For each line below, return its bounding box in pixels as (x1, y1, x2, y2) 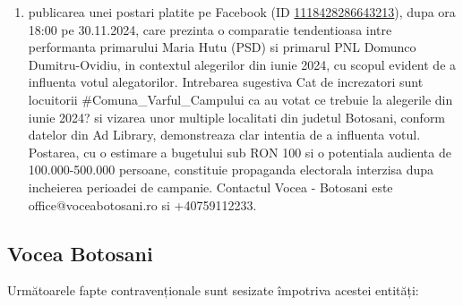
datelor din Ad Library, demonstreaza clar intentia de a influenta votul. (28, 125, 421, 144)
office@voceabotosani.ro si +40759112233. (28, 195, 257, 214)
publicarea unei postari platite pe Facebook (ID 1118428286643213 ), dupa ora (28, 3, 456, 21)
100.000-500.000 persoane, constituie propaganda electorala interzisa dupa (28, 160, 434, 179)
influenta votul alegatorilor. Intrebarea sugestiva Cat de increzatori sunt (28, 72, 424, 91)
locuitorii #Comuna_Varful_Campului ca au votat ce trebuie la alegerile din (28, 89, 453, 108)
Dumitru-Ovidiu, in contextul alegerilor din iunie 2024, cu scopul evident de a (28, 55, 457, 73)
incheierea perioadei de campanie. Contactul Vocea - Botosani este (28, 177, 393, 196)
